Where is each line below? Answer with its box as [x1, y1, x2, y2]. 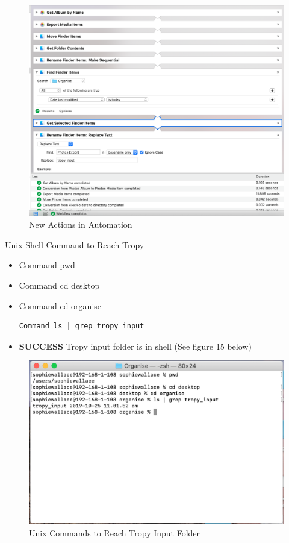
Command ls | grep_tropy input [19, 322, 144, 331]
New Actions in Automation [29, 218, 132, 231]
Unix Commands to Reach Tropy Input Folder [29, 526, 200, 539]
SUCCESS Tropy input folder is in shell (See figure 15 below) [19, 339, 252, 352]
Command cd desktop [19, 279, 100, 292]
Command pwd [19, 259, 75, 271]
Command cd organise [19, 299, 102, 312]
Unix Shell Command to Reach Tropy [5, 238, 144, 251]
